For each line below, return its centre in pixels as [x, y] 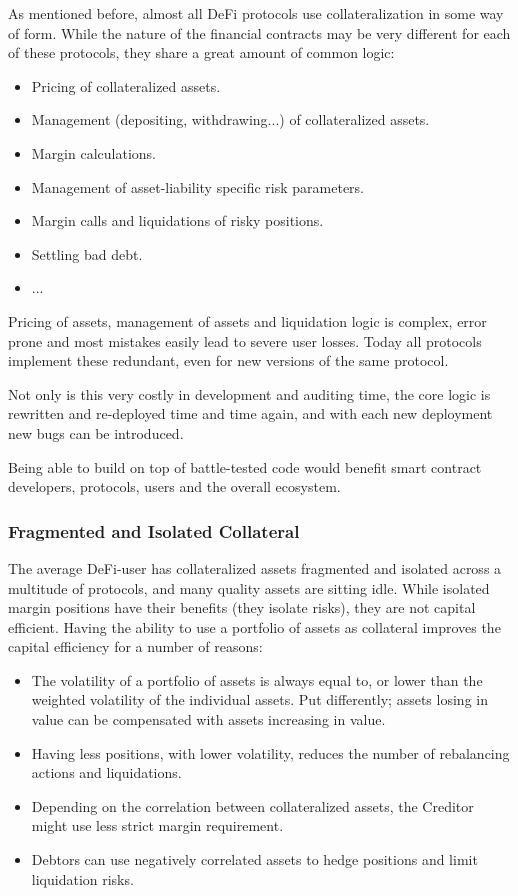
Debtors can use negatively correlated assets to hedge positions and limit [254, 859]
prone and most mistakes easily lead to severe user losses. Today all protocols [245, 340]
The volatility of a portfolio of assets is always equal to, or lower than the [257, 679]
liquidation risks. [82, 878]
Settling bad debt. [87, 253]
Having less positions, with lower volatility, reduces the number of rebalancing [270, 752]
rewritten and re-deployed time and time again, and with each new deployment [250, 413]
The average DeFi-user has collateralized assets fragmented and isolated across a [255, 567]
